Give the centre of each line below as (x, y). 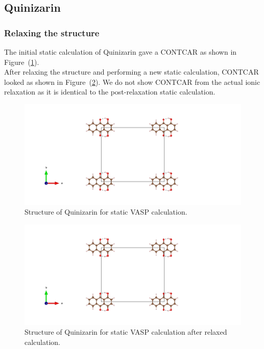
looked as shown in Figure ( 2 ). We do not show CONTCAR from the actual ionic (132, 82)
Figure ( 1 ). (22, 62)
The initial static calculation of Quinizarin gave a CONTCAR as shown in (121, 52)
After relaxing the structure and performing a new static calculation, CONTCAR (131, 72)
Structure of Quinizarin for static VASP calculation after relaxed (126, 332)
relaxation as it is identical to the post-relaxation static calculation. (110, 92)
